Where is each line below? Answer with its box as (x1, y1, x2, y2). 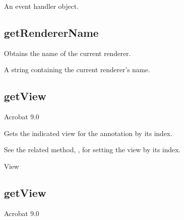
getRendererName (4, 25, 99, 40)
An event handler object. (4, 1, 79, 11)
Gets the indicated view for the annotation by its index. (4, 128, 173, 138)
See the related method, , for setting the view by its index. (4, 144, 181, 155)
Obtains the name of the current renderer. (4, 48, 131, 58)
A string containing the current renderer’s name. (4, 64, 151, 75)
